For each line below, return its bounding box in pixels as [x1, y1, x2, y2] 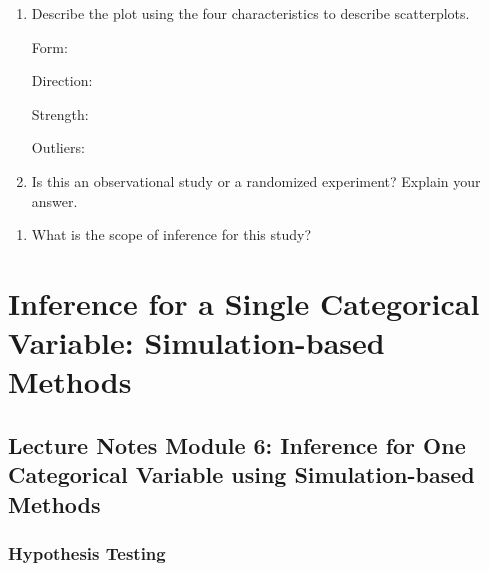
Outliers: [31, 137, 85, 158]
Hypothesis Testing [8, 540, 166, 565]
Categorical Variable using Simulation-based [8, 459, 475, 490]
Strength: [31, 103, 89, 124]
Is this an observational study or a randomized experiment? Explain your [31, 170, 481, 191]
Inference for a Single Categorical [8, 282, 480, 323]
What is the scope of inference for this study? [31, 224, 312, 245]
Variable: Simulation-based [8, 322, 385, 363]
